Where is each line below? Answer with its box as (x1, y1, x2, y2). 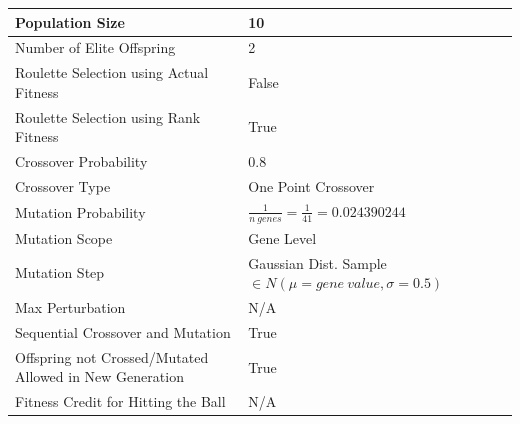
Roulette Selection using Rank (15, 106, 201, 127)
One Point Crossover (248, 175, 375, 196)
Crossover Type (15, 175, 111, 196)
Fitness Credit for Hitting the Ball (15, 391, 226, 412)
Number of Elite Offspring (15, 37, 176, 58)
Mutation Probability (15, 201, 146, 222)
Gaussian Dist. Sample (248, 252, 387, 273)
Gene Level (248, 227, 317, 248)
